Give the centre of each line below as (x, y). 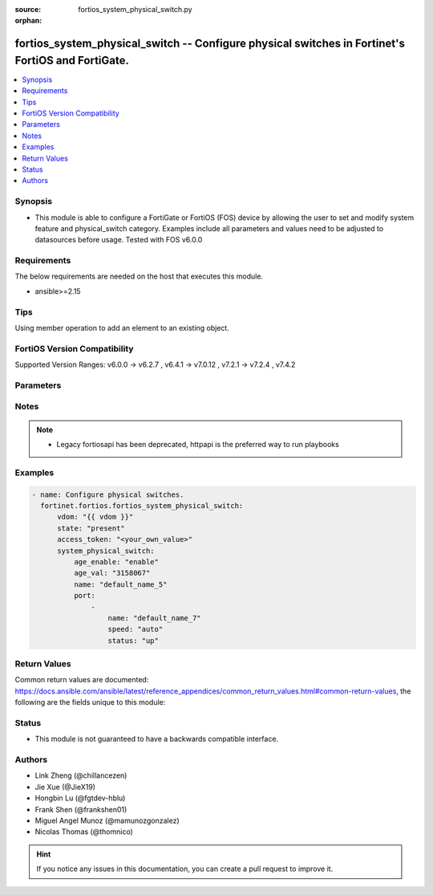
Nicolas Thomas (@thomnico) (84, 832)
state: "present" (91, 528)
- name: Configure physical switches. (108, 494)
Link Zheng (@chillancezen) (81, 775)
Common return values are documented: (82, 680)
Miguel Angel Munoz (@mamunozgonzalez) (107, 821)
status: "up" (134, 641)
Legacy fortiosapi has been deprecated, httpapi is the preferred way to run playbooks (198, 445)
